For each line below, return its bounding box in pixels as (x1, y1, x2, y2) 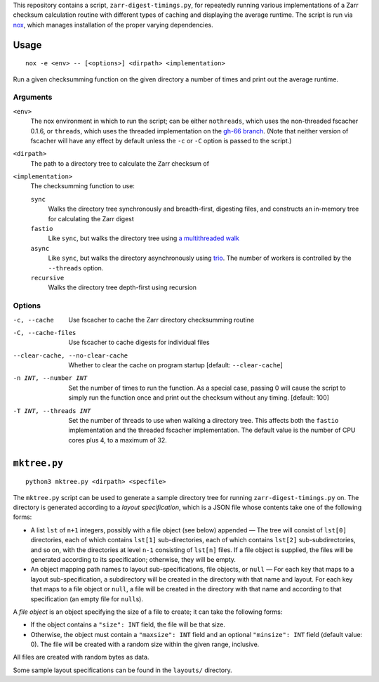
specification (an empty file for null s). (30, 594, 144, 603)
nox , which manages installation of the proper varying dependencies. (13, 20, 213, 29)
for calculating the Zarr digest (48, 214, 135, 223)
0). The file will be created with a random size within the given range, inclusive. (30, 640, 260, 649)
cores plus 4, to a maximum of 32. (68, 435, 168, 444)
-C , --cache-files (13, 329, 77, 336)
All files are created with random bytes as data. (13, 653, 149, 662)
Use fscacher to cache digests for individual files (68, 338, 210, 347)
